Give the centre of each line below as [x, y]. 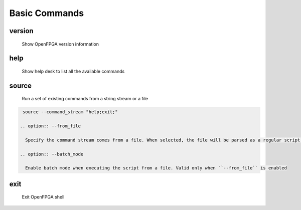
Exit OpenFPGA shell [43, 197]
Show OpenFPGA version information [60, 44]
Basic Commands [47, 13]
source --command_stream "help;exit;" [70, 112]
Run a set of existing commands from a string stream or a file [85, 99]
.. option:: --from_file [50, 126]
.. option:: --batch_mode [52, 154]
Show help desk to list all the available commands [73, 71]
